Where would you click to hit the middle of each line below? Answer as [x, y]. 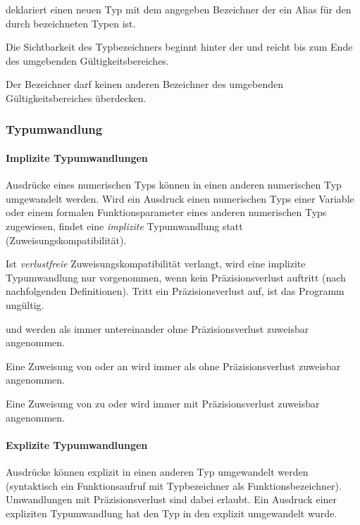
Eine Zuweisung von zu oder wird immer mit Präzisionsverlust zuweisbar [163, 403]
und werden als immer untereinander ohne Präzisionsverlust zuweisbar [157, 328]
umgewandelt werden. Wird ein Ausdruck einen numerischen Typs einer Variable [180, 198]
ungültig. [25, 304]
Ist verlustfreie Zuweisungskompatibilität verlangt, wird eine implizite [156, 264]
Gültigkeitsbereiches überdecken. [76, 97]
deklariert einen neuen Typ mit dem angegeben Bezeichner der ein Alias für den [179, 9]
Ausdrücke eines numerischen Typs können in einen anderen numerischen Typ [174, 185]
